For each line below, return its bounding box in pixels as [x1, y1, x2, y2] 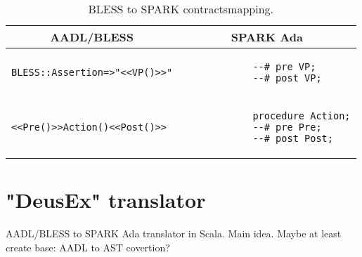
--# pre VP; [252, 61, 316, 72]
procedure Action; [252, 110, 351, 121]
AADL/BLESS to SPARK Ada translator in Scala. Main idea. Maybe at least [6, 226, 342, 241]
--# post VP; [252, 72, 322, 84]
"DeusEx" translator [6, 185, 206, 214]
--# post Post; [252, 133, 333, 144]
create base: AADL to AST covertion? [6, 239, 170, 254]
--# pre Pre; [252, 121, 322, 133]
